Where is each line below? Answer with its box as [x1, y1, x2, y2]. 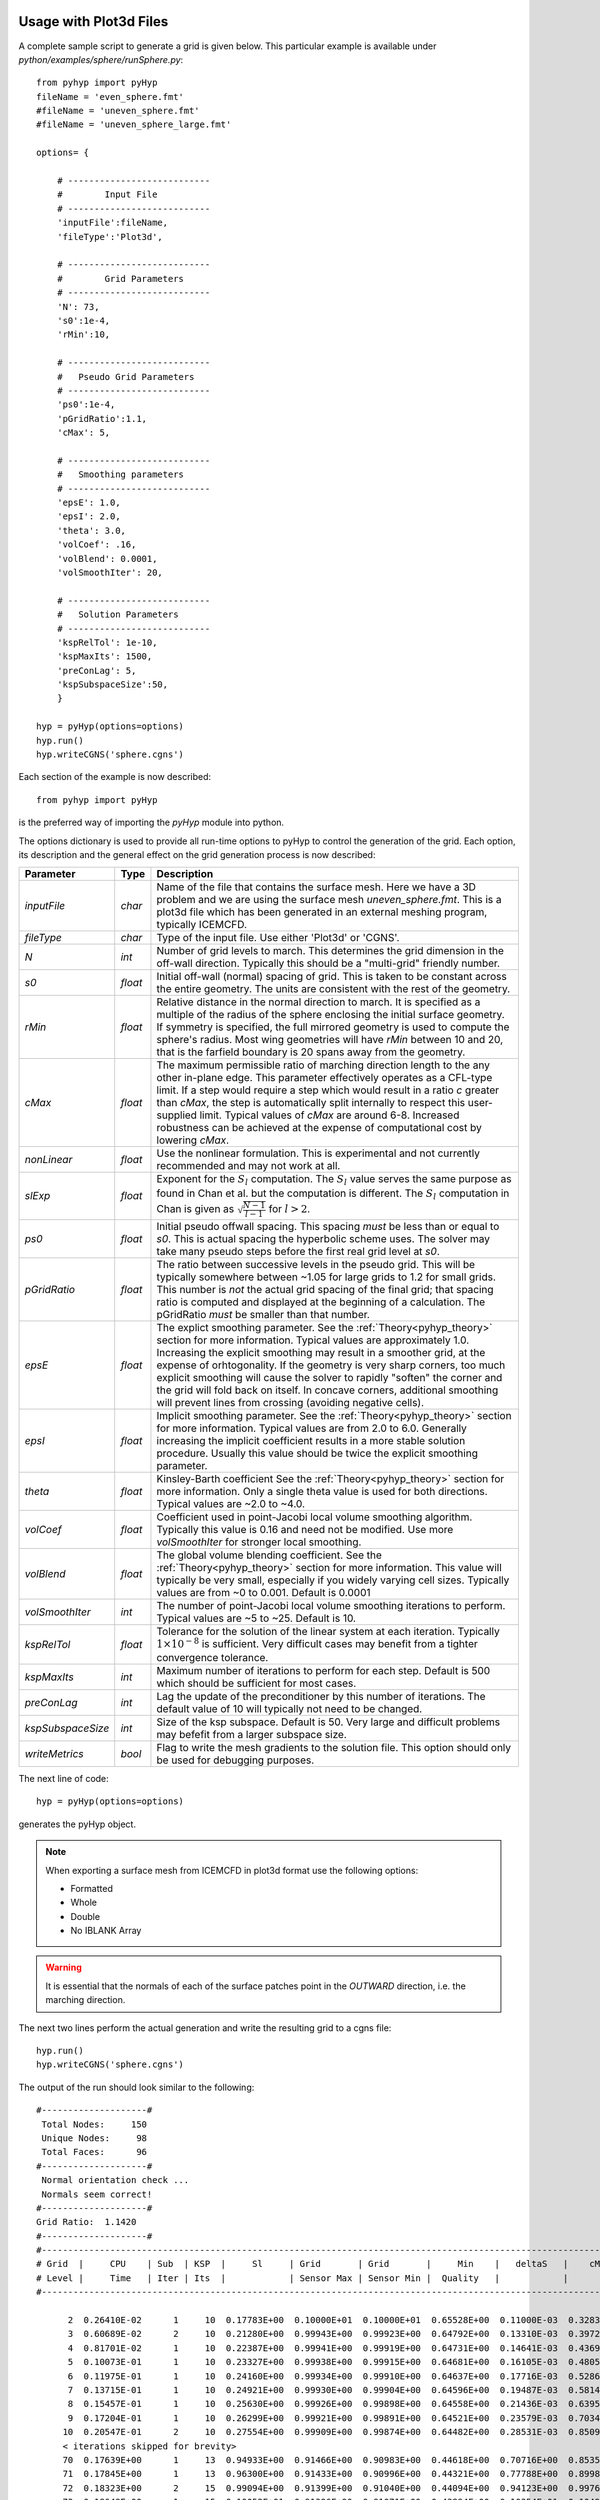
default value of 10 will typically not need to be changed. [156, 1701, 423, 1715]
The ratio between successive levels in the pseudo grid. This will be [156, 1257, 475, 1271]
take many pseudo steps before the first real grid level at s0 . [156, 1244, 440, 1258]
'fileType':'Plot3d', [56, 231, 164, 242]
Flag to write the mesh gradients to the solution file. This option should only [156, 1740, 512, 1754]
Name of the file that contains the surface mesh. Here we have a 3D [156, 880, 477, 894]
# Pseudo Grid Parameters [56, 371, 195, 382]
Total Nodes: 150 [41, 2118, 148, 2130]
